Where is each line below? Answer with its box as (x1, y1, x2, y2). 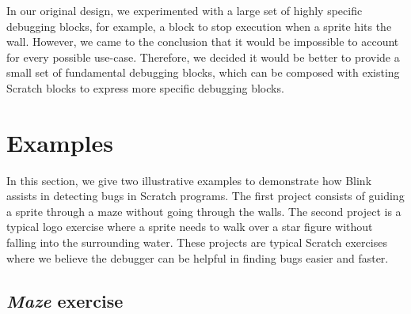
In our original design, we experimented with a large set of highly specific (6, 2, 363, 18)
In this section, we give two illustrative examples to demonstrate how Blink (6, 172, 372, 188)
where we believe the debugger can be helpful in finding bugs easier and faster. (6, 249, 389, 266)
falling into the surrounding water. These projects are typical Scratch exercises (6, 234, 387, 251)
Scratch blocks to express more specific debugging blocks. (6, 79, 284, 96)
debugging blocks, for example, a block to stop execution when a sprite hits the (6, 17, 392, 34)
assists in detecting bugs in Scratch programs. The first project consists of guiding (6, 187, 405, 204)
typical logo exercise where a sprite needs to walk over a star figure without (6, 218, 373, 235)
